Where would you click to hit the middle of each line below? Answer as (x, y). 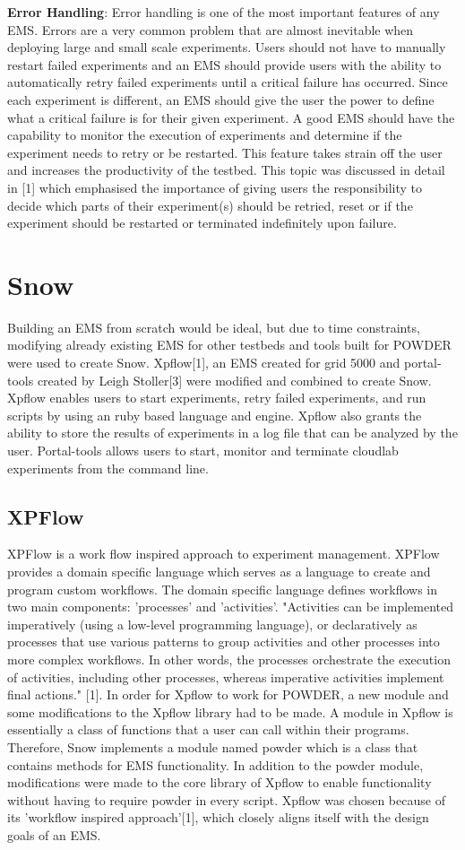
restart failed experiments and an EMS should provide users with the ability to (224, 64)
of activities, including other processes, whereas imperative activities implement (226, 677)
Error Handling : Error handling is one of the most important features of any (224, 12)
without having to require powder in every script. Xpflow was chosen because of (226, 799)
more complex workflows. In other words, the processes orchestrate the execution (229, 659)
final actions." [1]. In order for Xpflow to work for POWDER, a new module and (228, 694)
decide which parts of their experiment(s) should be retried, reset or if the (210, 205)
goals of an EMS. (54, 834)
